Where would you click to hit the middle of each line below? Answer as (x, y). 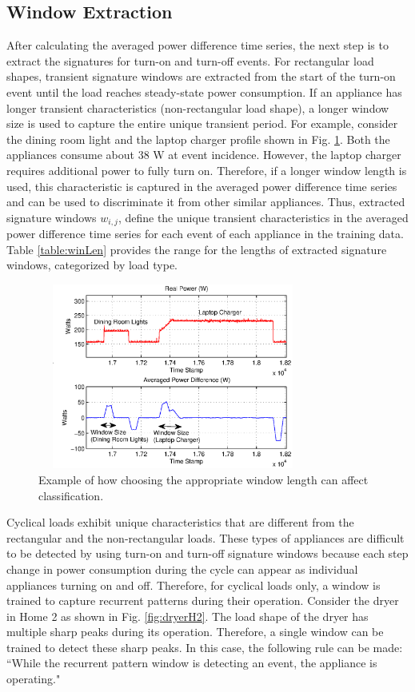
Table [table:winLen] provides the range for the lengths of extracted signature (197, 249)
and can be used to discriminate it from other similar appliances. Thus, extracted (206, 202)
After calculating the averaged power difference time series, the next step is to (198, 45)
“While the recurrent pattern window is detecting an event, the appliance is (192, 663)
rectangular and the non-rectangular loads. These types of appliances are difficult (206, 537)
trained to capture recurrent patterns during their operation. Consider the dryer (203, 601)
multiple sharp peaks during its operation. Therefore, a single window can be (195, 632)
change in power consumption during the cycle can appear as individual (182, 569)
